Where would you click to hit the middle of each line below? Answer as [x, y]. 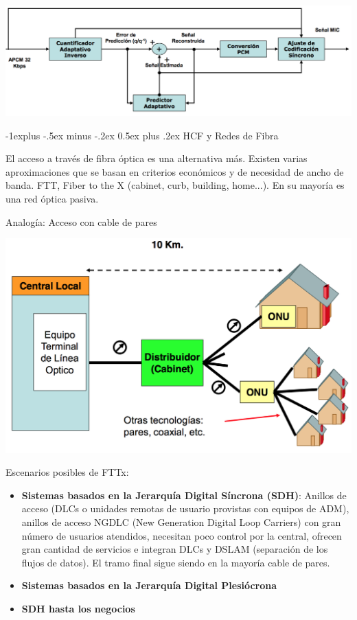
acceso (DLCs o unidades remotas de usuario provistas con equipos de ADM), [185, 508]
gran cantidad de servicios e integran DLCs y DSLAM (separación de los [175, 549]
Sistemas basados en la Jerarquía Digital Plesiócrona [149, 585]
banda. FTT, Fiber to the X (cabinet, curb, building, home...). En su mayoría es [175, 185]
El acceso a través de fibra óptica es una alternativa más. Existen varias [157, 158]
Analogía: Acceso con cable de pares [81, 221]
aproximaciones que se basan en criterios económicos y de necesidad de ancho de [175, 171]
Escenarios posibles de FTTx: [67, 472]
